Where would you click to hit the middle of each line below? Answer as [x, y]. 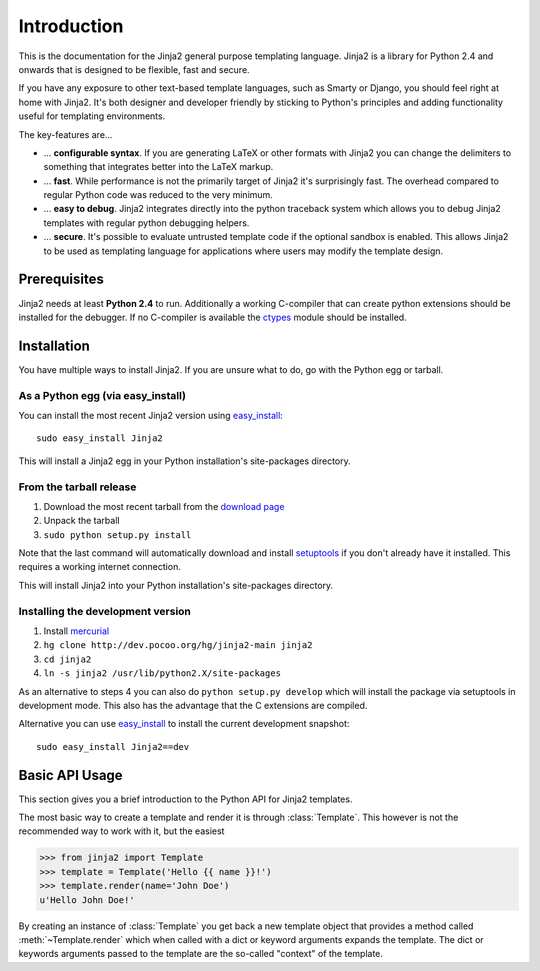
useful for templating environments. [92, 116]
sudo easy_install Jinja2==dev [113, 746]
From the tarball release [77, 487]
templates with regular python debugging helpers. [146, 222]
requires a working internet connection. [100, 567]
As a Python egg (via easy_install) [102, 395]
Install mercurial [76, 631]
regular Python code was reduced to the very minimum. [158, 195]
